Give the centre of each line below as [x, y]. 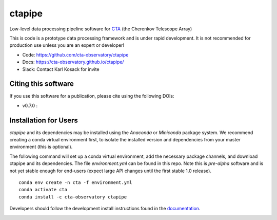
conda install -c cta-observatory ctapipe [73, 197]
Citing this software [42, 84]
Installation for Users [44, 120]
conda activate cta [43, 190]
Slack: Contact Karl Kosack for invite [61, 69]
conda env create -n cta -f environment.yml [76, 183]
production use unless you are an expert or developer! [67, 45]
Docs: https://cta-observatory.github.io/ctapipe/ [73, 62]
